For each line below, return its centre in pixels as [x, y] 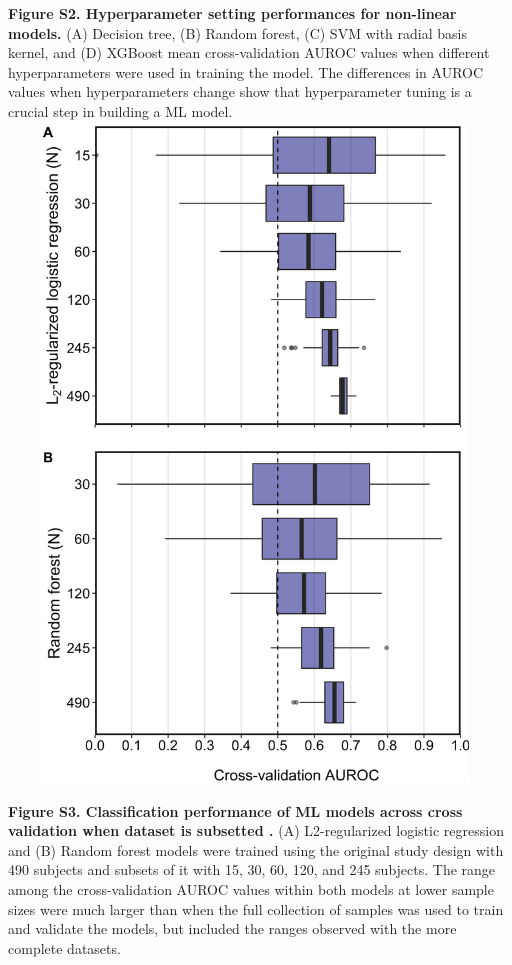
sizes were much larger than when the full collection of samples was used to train [256, 908]
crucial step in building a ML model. [120, 110]
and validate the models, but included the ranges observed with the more [232, 928]
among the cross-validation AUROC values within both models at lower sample [251, 888]
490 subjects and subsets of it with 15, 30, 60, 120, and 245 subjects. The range [252, 869]
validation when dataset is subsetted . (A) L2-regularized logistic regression [256, 830]
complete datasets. [64, 947]
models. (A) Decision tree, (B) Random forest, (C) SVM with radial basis [237, 32]
